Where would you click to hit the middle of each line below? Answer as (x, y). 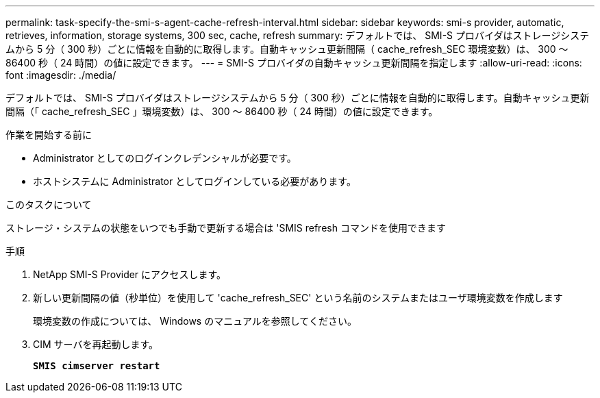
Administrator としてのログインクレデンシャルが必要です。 (165, 158)
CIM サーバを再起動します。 (96, 344)
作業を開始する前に (49, 135)
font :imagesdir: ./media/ (61, 75)
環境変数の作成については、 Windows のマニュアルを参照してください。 (195, 321)
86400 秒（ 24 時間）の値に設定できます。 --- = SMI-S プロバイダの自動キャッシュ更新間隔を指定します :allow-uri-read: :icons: (294, 63)
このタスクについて (49, 204)
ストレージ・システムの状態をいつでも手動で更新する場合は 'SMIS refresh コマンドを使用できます (226, 228)
